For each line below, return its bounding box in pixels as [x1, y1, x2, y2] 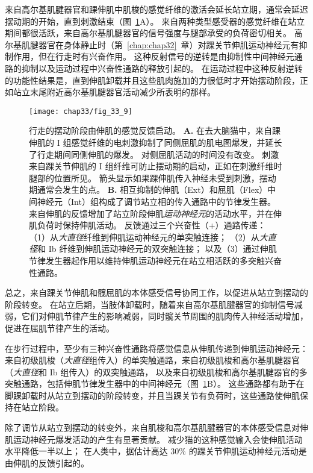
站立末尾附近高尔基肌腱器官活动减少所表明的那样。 [13, 86, 215, 98]
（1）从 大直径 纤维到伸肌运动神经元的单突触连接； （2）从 [29, 230, 259, 243]
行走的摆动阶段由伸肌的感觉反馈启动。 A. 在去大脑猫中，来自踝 [29, 124, 280, 137]
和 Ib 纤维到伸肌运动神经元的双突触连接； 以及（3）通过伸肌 [37, 242, 277, 255]
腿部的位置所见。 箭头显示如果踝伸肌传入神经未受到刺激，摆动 [29, 171, 276, 184]
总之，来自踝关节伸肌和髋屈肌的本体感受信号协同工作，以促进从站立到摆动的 [5, 286, 308, 299]
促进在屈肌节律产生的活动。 [5, 321, 114, 334]
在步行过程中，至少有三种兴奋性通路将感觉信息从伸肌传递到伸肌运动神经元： [5, 342, 308, 354]
